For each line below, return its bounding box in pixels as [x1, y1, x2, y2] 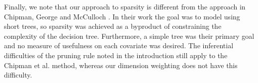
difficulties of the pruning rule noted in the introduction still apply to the [4, 50, 228, 60]
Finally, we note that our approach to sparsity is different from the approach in [4, 1, 246, 11]
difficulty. [4, 70, 32, 80]
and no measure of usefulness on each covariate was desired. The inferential [4, 40, 234, 51]
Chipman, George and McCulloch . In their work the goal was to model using [4, 11, 240, 21]
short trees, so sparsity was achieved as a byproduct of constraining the [4, 21, 222, 31]
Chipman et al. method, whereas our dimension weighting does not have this [4, 60, 238, 70]
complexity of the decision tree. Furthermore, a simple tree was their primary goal [4, 30, 255, 41]
